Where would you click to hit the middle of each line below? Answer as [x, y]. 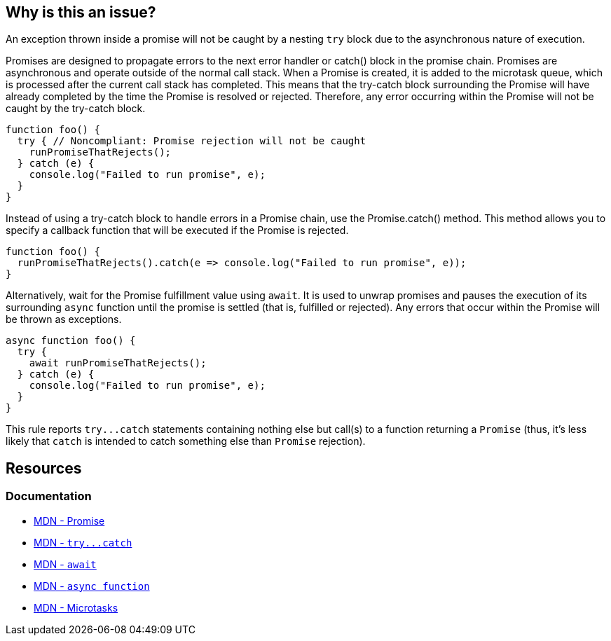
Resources [44, 468]
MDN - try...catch [83, 542]
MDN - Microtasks [76, 607]
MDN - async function [92, 586]
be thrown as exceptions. [64, 319]
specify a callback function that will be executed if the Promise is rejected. [177, 230]
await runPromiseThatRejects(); [118, 363]
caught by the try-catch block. [76, 109]
